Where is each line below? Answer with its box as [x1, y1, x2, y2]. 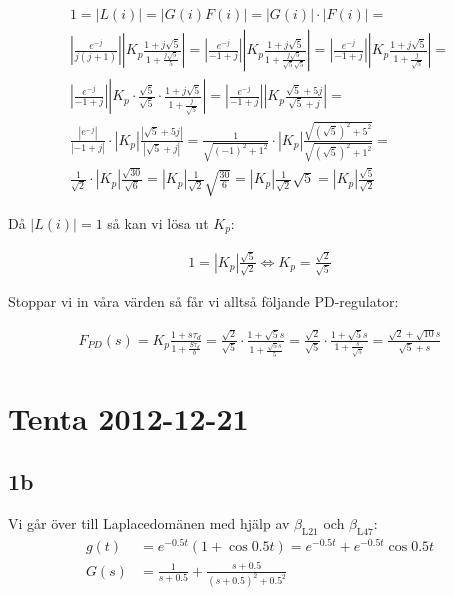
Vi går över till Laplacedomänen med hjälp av [8, 513, 290, 534]
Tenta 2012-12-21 [8, 397, 249, 438]
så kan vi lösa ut [107, 212, 209, 233]
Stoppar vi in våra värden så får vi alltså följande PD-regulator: [8, 291, 399, 312]
